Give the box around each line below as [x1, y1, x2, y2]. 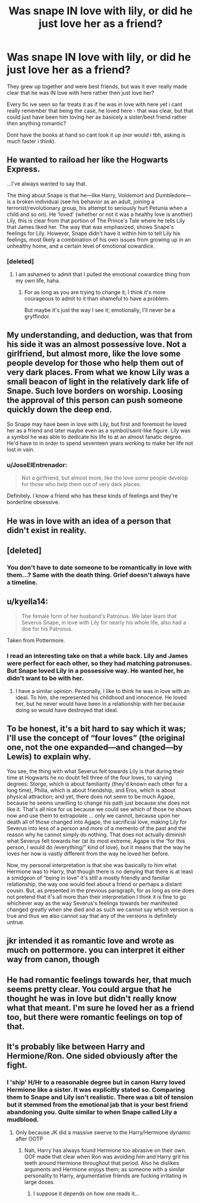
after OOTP [15, 1135, 43, 1143]
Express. [7, 164, 40, 174]
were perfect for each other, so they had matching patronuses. [7, 659, 192, 667]
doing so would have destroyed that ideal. [15, 706, 118, 713]
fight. [7, 1060, 28, 1070]
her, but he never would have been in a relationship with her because [15, 700, 185, 707]
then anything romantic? [7, 119, 67, 126]
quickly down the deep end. [7, 404, 112, 415]
